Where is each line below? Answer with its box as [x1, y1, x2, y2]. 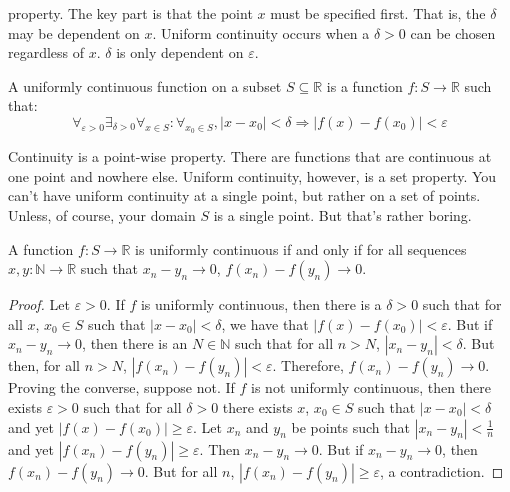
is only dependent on [116, 42, 244, 63]
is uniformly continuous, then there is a [140, 294, 382, 315]
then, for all [8, 355, 81, 376]
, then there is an [82, 333, 188, 354]
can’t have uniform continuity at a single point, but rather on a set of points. [8, 185, 481, 206]
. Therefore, [272, 355, 344, 376]
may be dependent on [8, 22, 140, 43]
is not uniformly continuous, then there [251, 377, 491, 398]
